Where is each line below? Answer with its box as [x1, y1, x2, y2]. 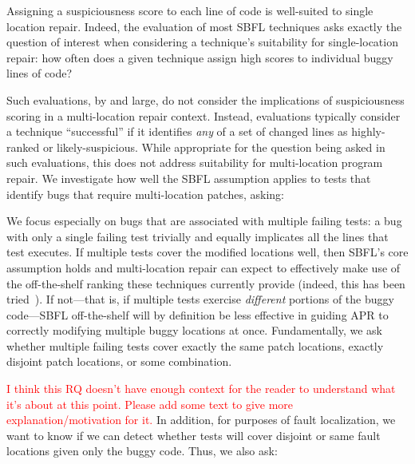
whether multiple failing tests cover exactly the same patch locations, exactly [6, 337, 384, 354]
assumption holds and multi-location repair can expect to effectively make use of [6, 259, 401, 276]
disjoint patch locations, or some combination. [6, 353, 232, 370]
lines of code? [6, 65, 73, 81]
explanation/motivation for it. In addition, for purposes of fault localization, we [6, 411, 396, 428]
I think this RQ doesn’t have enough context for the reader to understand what [6, 380, 396, 397]
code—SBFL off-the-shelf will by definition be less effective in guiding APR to [6, 306, 389, 323]
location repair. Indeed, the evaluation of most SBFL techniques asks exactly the [6, 18, 402, 34]
